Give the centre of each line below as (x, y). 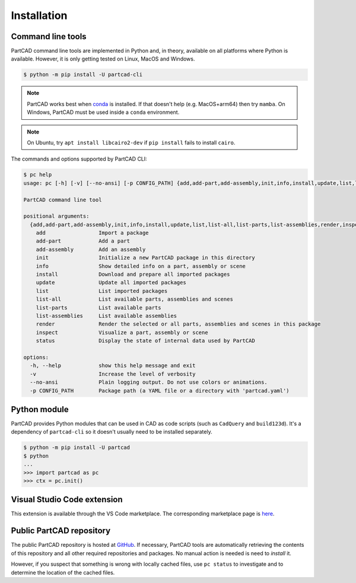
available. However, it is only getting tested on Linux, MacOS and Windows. (103, 59)
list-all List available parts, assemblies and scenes (135, 299)
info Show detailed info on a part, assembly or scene (141, 266)
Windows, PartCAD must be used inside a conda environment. (103, 112)
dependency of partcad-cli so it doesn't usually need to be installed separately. (112, 432)
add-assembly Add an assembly (91, 249)
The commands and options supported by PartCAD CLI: (79, 159)
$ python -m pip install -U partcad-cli (83, 75)
